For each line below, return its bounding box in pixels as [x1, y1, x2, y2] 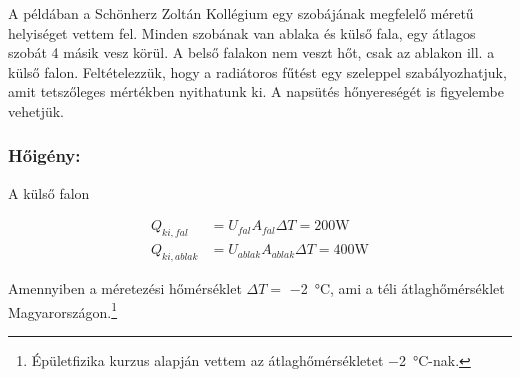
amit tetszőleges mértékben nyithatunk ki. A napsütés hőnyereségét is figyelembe [8, 81, 504, 102]
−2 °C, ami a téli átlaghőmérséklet [289, 278, 505, 299]
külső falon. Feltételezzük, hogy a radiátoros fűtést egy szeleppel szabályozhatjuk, [8, 61, 507, 82]
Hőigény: [8, 143, 81, 168]
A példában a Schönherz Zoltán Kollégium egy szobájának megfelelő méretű [8, 3, 474, 23]
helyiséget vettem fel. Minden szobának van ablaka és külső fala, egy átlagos [8, 22, 476, 43]
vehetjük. [8, 100, 65, 121]
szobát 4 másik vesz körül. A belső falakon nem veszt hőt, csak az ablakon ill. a [8, 42, 495, 63]
